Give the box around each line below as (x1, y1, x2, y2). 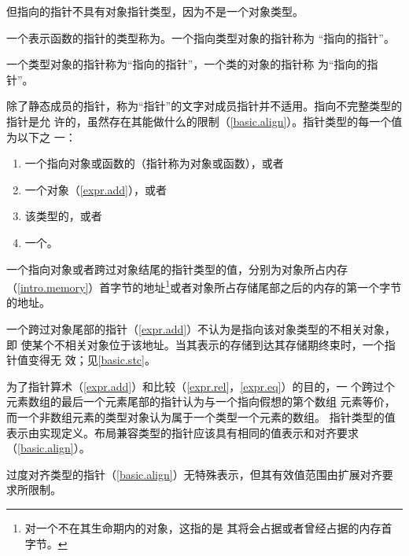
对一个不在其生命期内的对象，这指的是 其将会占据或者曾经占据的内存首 (24, 519, 392, 536)
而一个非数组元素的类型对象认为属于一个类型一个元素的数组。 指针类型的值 (6, 408, 396, 425)
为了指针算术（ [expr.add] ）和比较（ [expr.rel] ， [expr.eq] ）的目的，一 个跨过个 (6, 377, 396, 394)
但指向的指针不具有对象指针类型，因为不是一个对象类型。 (6, 3, 304, 19)
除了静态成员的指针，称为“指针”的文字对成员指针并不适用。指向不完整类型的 (6, 98, 403, 114)
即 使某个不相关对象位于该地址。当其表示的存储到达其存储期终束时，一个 (6, 336, 385, 352)
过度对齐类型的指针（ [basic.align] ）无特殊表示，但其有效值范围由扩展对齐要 (6, 466, 393, 482)
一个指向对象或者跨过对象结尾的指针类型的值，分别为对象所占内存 (6, 260, 348, 277)
